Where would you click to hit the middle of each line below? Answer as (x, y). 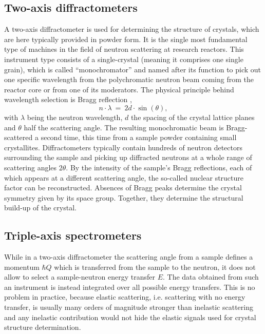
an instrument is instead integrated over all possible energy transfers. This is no (130, 287)
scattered (18, 137)
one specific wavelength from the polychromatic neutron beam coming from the (129, 79)
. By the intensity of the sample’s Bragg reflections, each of (159, 167)
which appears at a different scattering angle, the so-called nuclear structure (124, 177)
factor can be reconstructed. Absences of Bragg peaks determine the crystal (123, 188)
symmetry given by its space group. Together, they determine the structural (124, 197)
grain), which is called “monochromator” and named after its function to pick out (133, 69)
